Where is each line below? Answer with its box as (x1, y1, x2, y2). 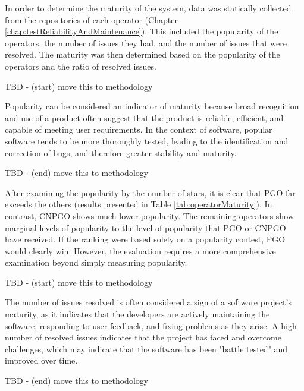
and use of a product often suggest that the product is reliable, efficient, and (5, 111, 284, 124)
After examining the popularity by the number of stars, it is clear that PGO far (5, 186, 296, 198)
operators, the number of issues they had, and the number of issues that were (5, 36, 287, 49)
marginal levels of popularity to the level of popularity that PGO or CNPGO (5, 221, 286, 234)
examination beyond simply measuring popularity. (5, 256, 187, 269)
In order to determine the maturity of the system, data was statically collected (5, 2, 292, 14)
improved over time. (5, 354, 78, 367)
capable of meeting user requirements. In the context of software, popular (5, 123, 272, 135)
